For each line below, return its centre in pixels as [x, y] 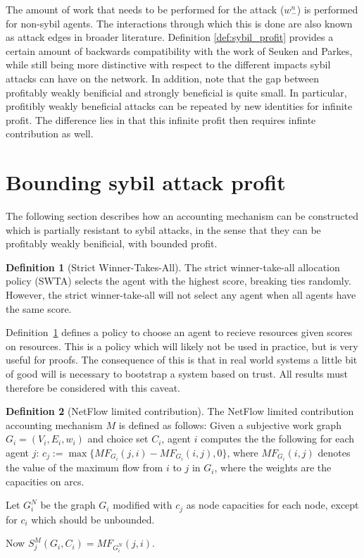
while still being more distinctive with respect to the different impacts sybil [168, 64]
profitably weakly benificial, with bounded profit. [112, 243]
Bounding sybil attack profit [146, 182]
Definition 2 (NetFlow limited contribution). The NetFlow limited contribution [180, 411]
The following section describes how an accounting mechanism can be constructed [182, 216]
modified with [143, 505]
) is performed [327, 9]
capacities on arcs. [45, 481]
